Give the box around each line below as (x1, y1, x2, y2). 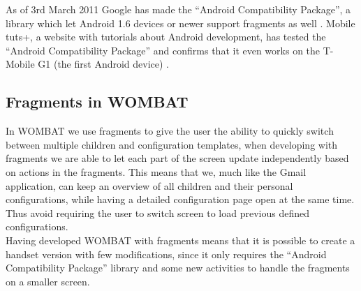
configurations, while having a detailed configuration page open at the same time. (6, 192, 355, 207)
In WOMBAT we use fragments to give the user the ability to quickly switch (6, 124, 334, 138)
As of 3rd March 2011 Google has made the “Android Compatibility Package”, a (6, 2, 351, 16)
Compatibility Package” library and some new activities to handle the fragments (6, 260, 350, 275)
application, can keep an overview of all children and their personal (6, 178, 293, 193)
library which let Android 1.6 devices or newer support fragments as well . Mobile (6, 15, 355, 30)
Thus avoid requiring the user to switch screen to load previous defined (6, 205, 309, 220)
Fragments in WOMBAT (6, 91, 189, 112)
